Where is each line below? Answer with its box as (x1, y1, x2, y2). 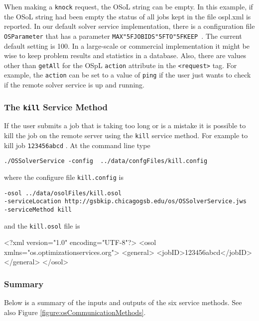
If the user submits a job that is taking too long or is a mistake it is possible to (4, 120, 246, 131)
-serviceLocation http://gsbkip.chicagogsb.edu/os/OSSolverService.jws (4, 198, 247, 205)
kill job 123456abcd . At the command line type (4, 140, 150, 150)
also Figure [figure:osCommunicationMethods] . (4, 307, 146, 317)
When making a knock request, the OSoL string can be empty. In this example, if (4, 1, 253, 11)
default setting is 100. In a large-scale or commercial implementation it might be (4, 40, 250, 51)
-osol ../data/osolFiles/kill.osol (4, 189, 122, 197)
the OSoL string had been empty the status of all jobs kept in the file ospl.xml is (4, 11, 251, 21)
